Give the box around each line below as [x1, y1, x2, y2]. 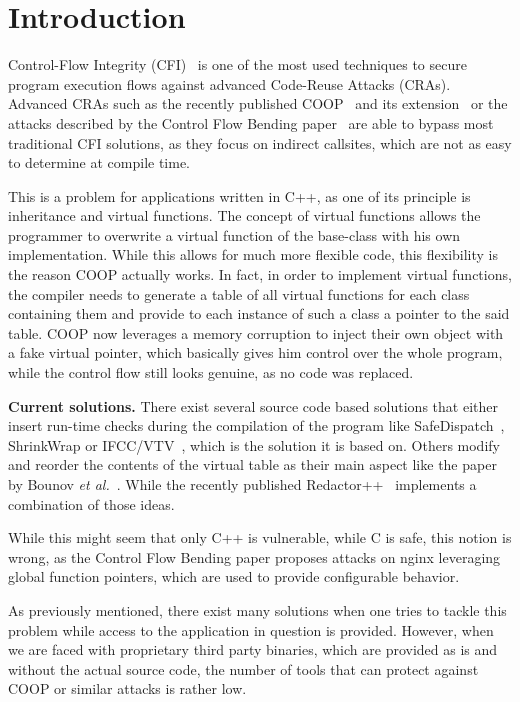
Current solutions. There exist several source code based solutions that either [8, 395, 498, 416]
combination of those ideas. [8, 493, 175, 514]
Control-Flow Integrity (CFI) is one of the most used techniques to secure [8, 54, 467, 75]
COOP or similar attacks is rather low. [8, 678, 247, 699]
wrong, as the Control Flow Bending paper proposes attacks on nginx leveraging [8, 546, 501, 567]
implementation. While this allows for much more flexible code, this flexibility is [8, 244, 498, 265]
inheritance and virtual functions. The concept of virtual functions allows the [8, 205, 481, 226]
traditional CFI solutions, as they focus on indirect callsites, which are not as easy [8, 132, 512, 153]
